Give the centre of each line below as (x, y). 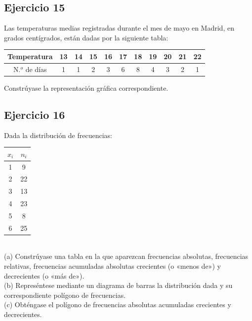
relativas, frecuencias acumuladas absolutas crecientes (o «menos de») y (112, 266)
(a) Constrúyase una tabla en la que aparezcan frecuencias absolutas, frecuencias (126, 256)
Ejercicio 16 (35, 114)
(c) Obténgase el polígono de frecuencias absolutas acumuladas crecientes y (118, 304)
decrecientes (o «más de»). (44, 275)
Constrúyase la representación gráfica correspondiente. (86, 88)
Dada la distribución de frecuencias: (58, 135)
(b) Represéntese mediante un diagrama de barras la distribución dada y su (118, 285)
